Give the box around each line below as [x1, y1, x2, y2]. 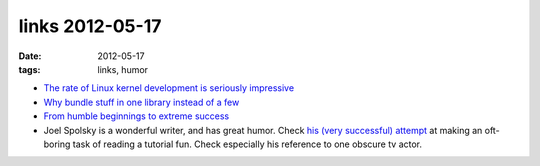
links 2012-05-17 [18, 15, 162, 37]
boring [43, 138, 71, 150]
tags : [18, 63, 41, 75]
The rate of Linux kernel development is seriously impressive [43, 82, 295, 94]
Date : [18, 50, 42, 62]
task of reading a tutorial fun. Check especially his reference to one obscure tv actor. [72, 138, 423, 150]
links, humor [97, 63, 149, 75]
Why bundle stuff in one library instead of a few [43, 96, 240, 108]
